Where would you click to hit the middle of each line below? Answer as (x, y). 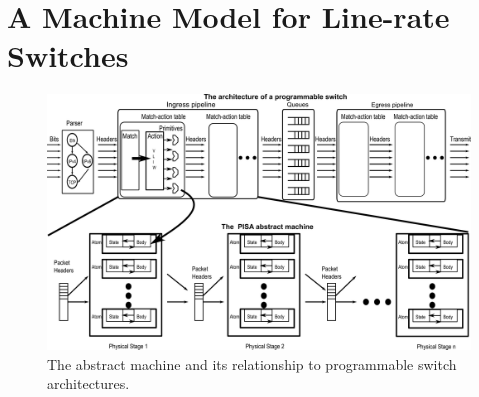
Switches (68, 55)
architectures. (88, 383)
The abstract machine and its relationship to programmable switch (252, 363)
